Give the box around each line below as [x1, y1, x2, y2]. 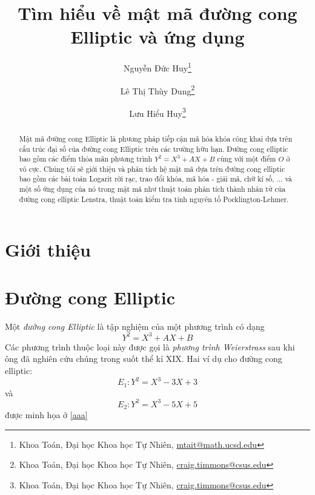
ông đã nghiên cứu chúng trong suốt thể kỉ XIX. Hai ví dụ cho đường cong [5, 352, 282, 365]
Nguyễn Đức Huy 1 [124, 60, 191, 74]
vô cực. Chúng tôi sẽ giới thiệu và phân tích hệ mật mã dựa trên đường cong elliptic [19, 163, 285, 174]
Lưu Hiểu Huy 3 [129, 105, 186, 119]
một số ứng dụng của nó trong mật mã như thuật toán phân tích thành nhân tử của [19, 184, 286, 194]
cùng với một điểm [217, 154, 276, 164]
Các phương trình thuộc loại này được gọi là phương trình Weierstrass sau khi [5, 340, 295, 353]
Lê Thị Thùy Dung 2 [120, 82, 195, 97]
